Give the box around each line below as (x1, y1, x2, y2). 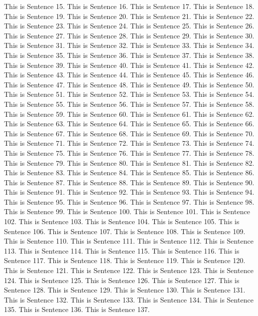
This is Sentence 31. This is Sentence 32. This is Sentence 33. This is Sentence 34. (4, 40, 255, 50)
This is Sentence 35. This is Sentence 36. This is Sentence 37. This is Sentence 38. (4, 49, 255, 60)
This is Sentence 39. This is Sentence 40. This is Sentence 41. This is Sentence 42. (4, 59, 255, 70)
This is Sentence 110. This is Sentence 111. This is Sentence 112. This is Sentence (4, 236, 254, 246)
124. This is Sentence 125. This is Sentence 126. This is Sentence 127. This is (4, 275, 240, 285)
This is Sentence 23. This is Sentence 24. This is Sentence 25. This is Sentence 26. (4, 20, 255, 31)
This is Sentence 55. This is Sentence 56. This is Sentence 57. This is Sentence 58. (4, 98, 255, 109)
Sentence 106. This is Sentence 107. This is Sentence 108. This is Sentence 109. (4, 226, 246, 236)
